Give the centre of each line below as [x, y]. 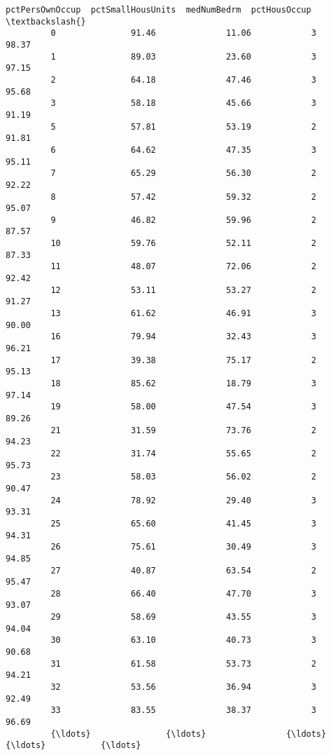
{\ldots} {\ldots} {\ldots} [189, 734]
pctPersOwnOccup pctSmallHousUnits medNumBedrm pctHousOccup [159, 10]
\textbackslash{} [46, 21]
